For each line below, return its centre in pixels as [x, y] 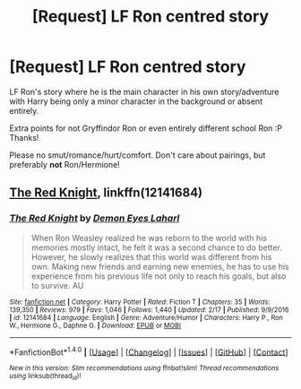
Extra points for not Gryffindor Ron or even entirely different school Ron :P [146, 128]
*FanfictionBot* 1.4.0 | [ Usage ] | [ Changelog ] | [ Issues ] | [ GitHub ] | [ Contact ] [149, 351]
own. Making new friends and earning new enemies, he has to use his [160, 266]
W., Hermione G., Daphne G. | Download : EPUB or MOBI [95, 325]
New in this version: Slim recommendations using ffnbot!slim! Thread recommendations [144, 368]
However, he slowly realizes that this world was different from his [151, 256]
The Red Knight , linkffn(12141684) [106, 193]
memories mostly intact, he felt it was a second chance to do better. [156, 247]
